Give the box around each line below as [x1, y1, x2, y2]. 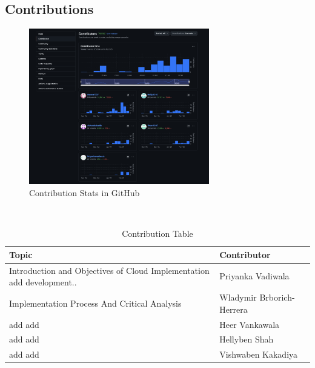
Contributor [219, 248, 271, 261]
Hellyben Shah [219, 333, 274, 346]
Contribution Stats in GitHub [29, 186, 140, 199]
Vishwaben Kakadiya [219, 348, 298, 361]
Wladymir [219, 291, 257, 304]
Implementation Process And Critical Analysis [9, 296, 182, 309]
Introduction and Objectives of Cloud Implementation [9, 264, 210, 276]
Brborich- [259, 291, 295, 304]
